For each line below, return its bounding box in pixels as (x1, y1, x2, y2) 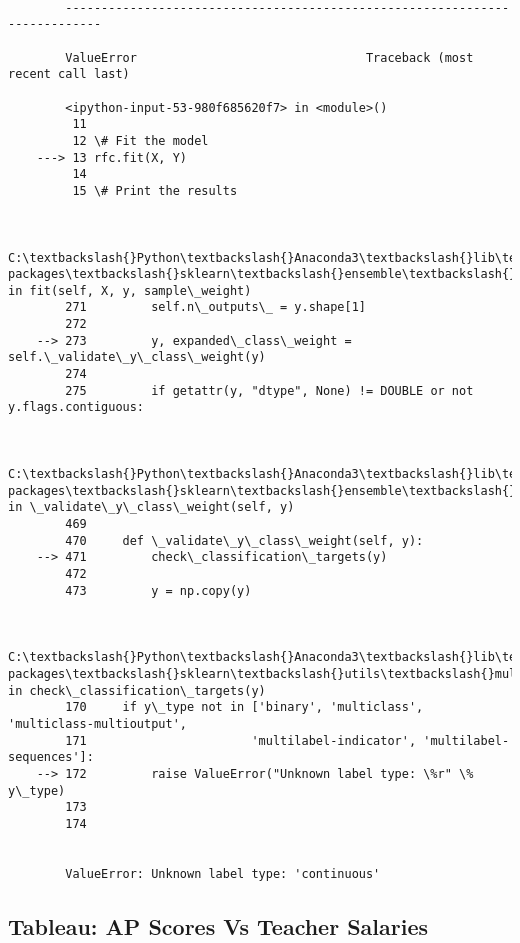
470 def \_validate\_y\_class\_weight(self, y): (65, 533, 424, 548)
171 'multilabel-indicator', (65, 733, 417, 748)
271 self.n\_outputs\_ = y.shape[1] (65, 300, 366, 315)
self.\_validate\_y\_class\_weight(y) (8, 350, 266, 365)
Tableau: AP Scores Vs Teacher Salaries (8, 910, 429, 941)
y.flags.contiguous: (8, 400, 145, 415)
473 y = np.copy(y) (65, 583, 252, 598)
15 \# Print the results (72, 183, 238, 198)
